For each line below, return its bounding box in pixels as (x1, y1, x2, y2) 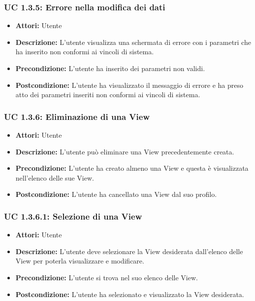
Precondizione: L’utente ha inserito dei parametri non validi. (15, 63, 205, 73)
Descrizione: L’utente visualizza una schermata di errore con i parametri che (15, 37, 251, 47)
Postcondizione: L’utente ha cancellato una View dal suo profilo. (15, 189, 217, 199)
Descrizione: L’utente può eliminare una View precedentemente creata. (15, 146, 234, 156)
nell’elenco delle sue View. (15, 172, 94, 183)
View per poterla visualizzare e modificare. (15, 256, 144, 266)
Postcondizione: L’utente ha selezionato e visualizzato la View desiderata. (15, 289, 244, 299)
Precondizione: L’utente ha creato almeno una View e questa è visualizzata (15, 163, 249, 173)
